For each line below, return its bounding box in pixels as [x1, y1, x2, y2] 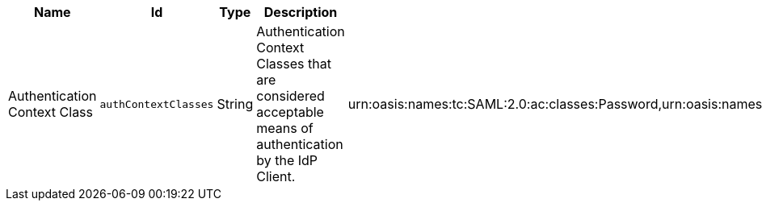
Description [263, 4, 338, 20]
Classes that [256, 56, 331, 72]
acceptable [256, 104, 324, 120]
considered [256, 88, 325, 104]
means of [256, 120, 314, 136]
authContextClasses [99, 97, 214, 110]
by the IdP [256, 152, 318, 168]
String [217, 96, 254, 112]
